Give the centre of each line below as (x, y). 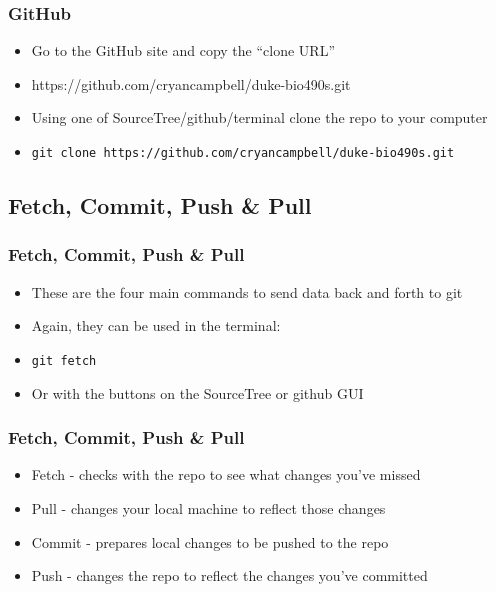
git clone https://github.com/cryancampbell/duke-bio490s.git (243, 153)
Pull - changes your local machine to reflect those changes (208, 507)
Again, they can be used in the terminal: (156, 325)
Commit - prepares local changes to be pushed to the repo (210, 541)
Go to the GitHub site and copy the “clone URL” (183, 50)
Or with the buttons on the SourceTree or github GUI (197, 392)
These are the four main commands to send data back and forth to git (247, 291)
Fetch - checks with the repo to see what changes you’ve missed (226, 474)
